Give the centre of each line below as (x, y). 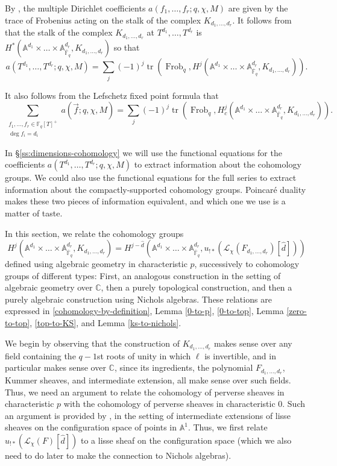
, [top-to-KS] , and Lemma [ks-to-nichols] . (106, 323)
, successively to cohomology (247, 264)
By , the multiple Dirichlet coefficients (75, 8)
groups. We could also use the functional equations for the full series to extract (151, 178)
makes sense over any (253, 343)
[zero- (297, 311)
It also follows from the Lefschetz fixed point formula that (112, 95)
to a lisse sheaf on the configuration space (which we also (186, 440)
